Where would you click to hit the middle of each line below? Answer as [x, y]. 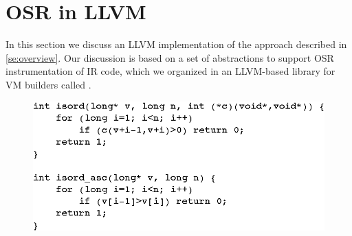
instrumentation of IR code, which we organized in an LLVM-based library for [170, 71]
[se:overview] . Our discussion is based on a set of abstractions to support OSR [170, 57]
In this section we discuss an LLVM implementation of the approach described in [176, 44]
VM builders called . [48, 84]
